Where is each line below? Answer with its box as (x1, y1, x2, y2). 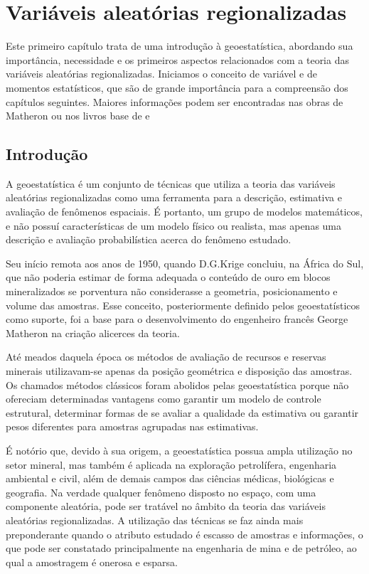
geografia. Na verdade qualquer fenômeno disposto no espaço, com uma (6, 484, 316, 499)
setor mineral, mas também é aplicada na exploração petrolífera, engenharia (6, 457, 337, 472)
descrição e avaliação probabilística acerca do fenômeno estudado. (6, 232, 292, 247)
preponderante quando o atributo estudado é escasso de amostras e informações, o (6, 526, 363, 541)
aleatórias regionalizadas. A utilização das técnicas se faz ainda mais (6, 512, 304, 527)
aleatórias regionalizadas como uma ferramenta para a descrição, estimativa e (6, 190, 342, 205)
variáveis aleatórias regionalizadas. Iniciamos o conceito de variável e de (6, 66, 317, 81)
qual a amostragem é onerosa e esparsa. (6, 554, 178, 569)
